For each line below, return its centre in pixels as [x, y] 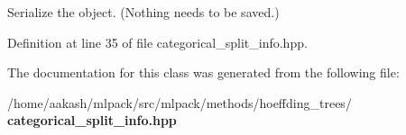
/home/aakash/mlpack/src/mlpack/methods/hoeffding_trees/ [180, 102]
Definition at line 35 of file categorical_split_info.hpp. [157, 42]
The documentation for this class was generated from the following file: [203, 72]
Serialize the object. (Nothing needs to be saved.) [143, 12]
